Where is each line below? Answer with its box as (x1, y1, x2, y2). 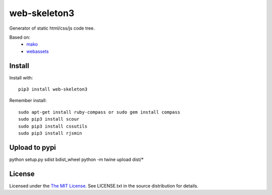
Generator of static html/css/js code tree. (9, 25, 95, 31)
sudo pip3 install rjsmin (18, 130, 83, 136)
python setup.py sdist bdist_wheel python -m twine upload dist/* (9, 156, 144, 162)
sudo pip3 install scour (18, 116, 80, 122)
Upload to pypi (9, 143, 56, 152)
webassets (26, 48, 49, 54)
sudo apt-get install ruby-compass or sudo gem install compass (18, 109, 181, 115)
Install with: (9, 74, 33, 80)
